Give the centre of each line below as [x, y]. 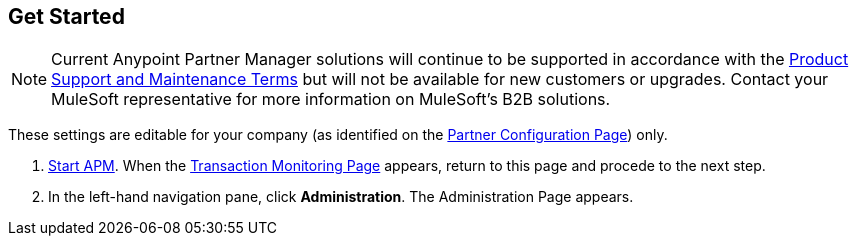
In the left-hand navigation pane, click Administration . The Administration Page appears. [341, 197]
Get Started [66, 16]
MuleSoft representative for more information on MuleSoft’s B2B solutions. [331, 99]
